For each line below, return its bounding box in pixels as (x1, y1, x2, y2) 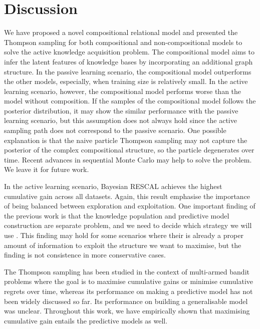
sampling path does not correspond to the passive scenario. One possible (4, 125, 226, 135)
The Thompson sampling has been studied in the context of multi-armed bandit (4, 266, 249, 276)
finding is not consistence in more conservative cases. (4, 249, 166, 260)
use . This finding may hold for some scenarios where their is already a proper (4, 230, 243, 240)
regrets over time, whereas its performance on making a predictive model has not (4, 285, 253, 296)
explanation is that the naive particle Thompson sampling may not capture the (4, 134, 247, 145)
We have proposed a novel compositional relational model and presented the (4, 27, 238, 37)
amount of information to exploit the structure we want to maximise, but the (4, 239, 241, 250)
